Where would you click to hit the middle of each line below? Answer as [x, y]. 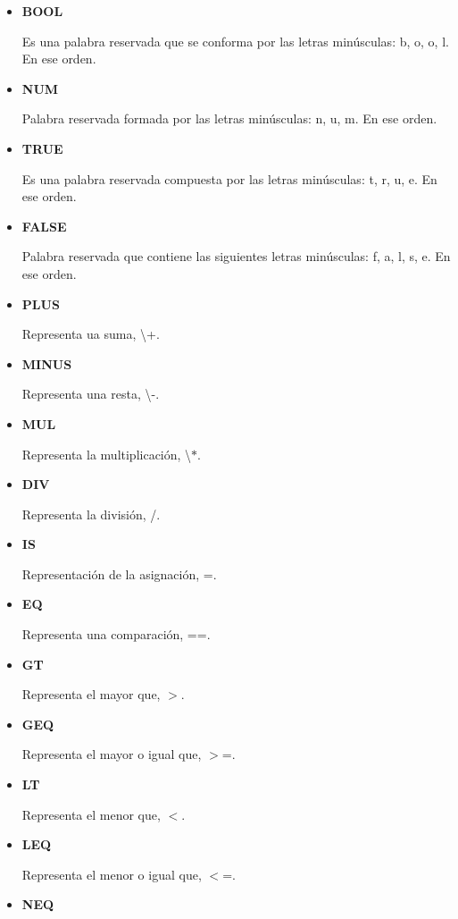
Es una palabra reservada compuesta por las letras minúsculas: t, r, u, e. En [229, 178]
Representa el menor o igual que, [112, 874]
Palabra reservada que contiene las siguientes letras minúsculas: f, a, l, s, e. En [236, 256]
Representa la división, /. [91, 514]
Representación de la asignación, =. [119, 573]
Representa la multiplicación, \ [107, 454]
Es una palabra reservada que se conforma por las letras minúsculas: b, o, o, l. [235, 41]
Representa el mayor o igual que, [112, 754]
